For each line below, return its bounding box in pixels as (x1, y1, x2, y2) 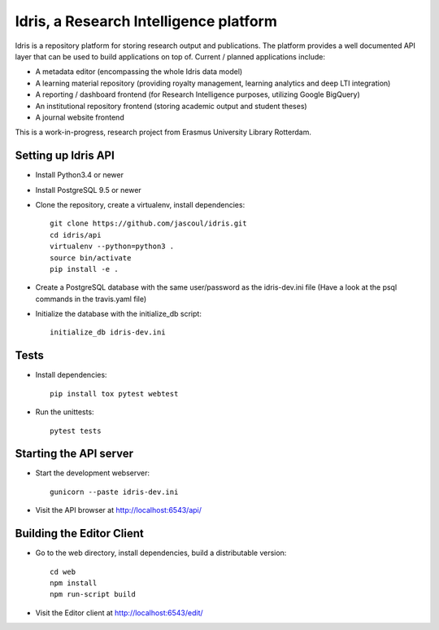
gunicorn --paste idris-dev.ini (50, 487, 179, 497)
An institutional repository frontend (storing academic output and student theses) (35, 101, 308, 111)
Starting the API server (15, 447, 134, 461)
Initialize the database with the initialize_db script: (35, 309, 202, 319)
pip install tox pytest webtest (50, 389, 179, 398)
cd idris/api (50, 230, 102, 239)
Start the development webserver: (35, 468, 150, 478)
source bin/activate (50, 253, 132, 262)
